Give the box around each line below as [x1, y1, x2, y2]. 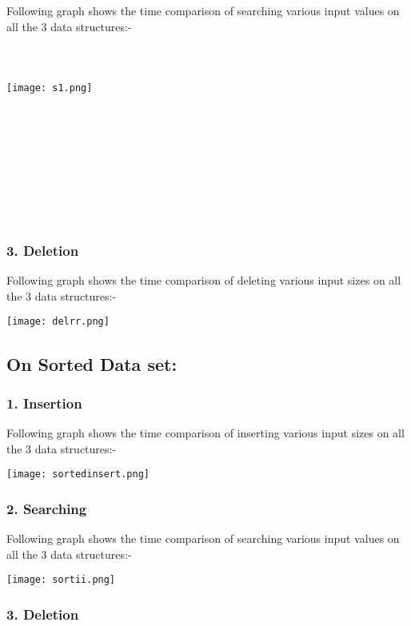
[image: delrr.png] [6, 316, 110, 328]
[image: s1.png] [6, 82, 93, 94]
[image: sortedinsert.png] [6, 469, 150, 480]
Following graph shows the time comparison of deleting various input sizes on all [6, 272, 401, 289]
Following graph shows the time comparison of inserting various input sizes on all [6, 425, 405, 441]
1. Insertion [6, 393, 82, 413]
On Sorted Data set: [6, 351, 178, 376]
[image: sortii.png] [6, 574, 116, 586]
